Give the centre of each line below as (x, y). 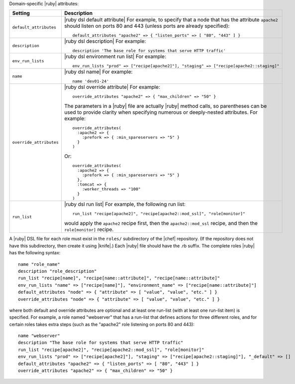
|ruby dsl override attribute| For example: (112, 87)
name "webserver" (39, 336)
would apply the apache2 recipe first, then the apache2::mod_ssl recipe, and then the (161, 223)
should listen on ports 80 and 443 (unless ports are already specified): (147, 26)
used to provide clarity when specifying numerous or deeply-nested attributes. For (161, 112)
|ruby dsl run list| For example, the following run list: (125, 204)
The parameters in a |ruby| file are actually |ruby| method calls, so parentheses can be (165, 106)
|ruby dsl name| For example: (98, 72)
